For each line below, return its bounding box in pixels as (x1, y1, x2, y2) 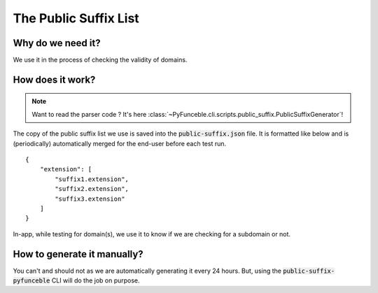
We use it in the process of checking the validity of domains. (13, 56, 188, 64)
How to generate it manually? (13, 248, 143, 260)
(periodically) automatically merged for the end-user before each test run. (13, 139, 227, 148)
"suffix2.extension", (55, 185, 129, 193)
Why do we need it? (13, 37, 101, 49)
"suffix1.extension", (55, 175, 129, 183)
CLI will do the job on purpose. (51, 276, 140, 285)
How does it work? (13, 73, 96, 85)
